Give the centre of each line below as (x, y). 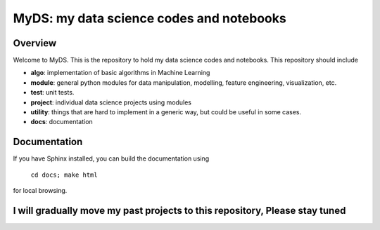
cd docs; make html (64, 175)
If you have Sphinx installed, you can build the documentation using (111, 158)
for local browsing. (40, 191)
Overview (35, 43)
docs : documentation (62, 122)
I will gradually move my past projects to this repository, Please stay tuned (179, 210)
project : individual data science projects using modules (111, 102)
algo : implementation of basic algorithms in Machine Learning (120, 73)
